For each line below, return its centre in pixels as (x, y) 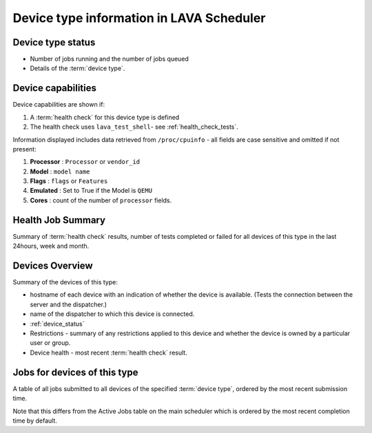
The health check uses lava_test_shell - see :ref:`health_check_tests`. (134, 127)
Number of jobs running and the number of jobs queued (110, 59)
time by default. (35, 421)
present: (25, 149)
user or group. (50, 343)
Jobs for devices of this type (75, 372)
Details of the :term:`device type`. (77, 68)
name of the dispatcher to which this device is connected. (112, 314)
